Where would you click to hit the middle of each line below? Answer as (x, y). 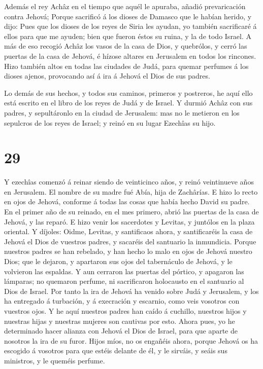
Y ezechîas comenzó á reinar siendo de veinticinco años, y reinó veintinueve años (129, 182)
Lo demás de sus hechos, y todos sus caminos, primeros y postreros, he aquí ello (128, 93)
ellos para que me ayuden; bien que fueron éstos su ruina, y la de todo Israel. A (128, 36)
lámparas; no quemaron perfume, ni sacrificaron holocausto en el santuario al (124, 281)
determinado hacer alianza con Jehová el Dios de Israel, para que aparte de (121, 331)
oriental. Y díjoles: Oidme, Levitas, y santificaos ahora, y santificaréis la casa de (128, 231)
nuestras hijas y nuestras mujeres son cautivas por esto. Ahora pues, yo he (120, 321)
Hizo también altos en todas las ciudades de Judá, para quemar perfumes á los (126, 66)
